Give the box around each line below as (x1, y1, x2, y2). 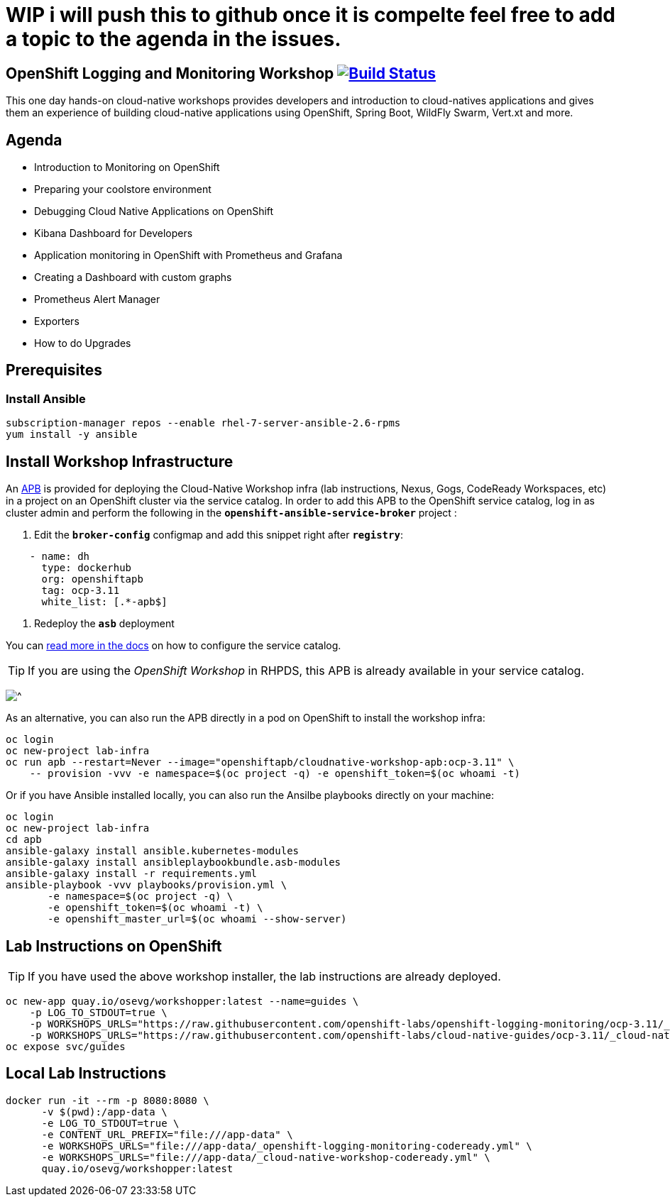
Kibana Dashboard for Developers (34, 227, 193, 240)
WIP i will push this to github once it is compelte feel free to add (6, 3, 616, 27)
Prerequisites (6, 361, 102, 380)
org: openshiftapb (41, 573, 143, 585)
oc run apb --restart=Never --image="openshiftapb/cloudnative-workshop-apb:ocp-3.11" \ (6, 756, 515, 768)
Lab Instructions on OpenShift (6, 937, 222, 955)
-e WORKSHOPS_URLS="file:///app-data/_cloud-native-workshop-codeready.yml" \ (41, 1151, 490, 1163)
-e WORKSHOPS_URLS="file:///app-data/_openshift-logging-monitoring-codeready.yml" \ (41, 1140, 532, 1152)
